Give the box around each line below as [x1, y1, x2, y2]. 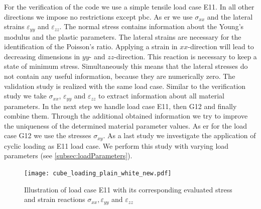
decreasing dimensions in [4, 51, 80, 61]
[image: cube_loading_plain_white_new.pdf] [24, 170, 172, 177]
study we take [4, 90, 47, 101]
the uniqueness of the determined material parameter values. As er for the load [4, 120, 247, 131]
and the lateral [207, 11, 253, 22]
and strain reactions [24, 194, 85, 204]
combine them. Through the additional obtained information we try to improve [4, 111, 248, 121]
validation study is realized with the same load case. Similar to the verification [4, 80, 246, 91]
